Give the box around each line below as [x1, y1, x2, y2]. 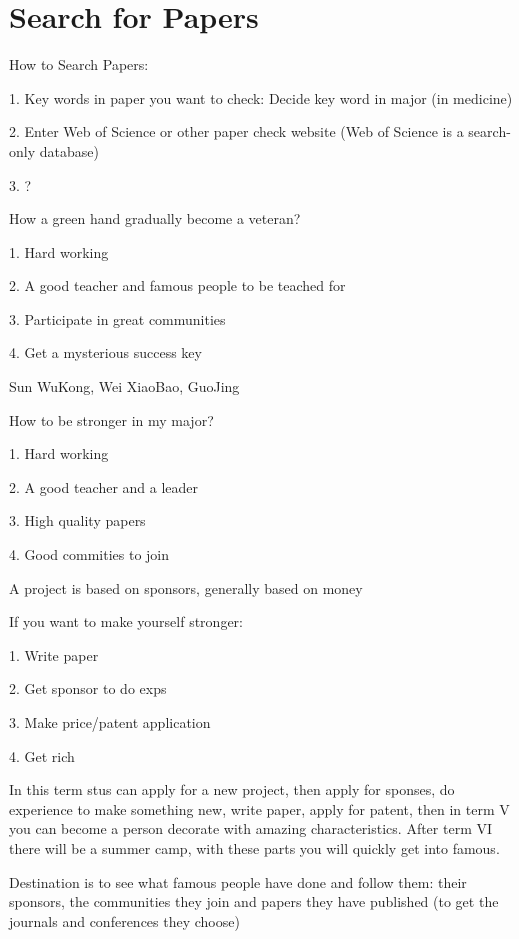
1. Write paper [9, 644, 99, 665]
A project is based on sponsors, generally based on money [9, 577, 363, 598]
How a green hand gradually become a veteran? [9, 208, 301, 229]
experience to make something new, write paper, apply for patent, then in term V [9, 798, 510, 819]
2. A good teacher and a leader [9, 476, 199, 497]
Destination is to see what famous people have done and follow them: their [9, 871, 467, 892]
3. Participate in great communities [9, 308, 226, 329]
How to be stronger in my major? [9, 409, 214, 430]
